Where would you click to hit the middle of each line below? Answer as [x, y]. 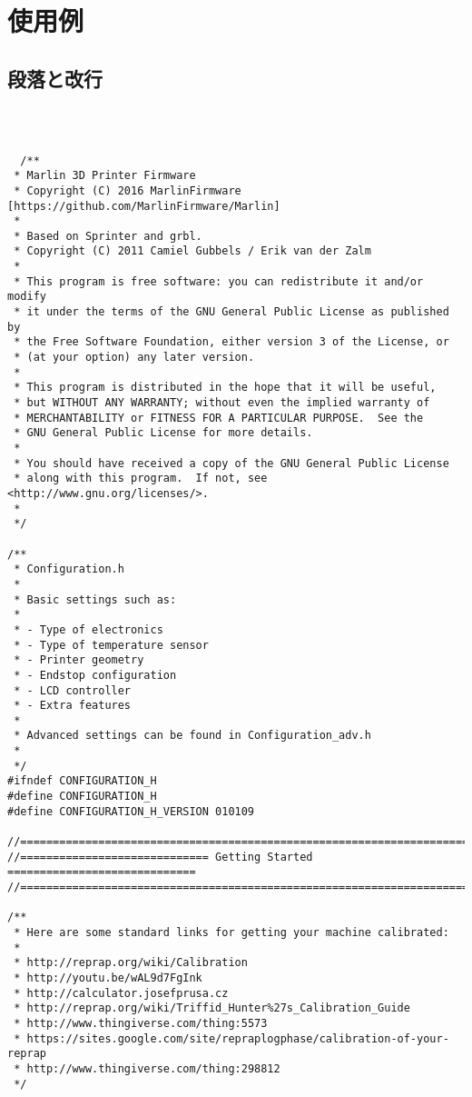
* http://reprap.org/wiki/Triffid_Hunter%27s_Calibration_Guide [212, 1008]
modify [27, 297]
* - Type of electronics [88, 629]
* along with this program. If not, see [141, 479]
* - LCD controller [73, 690]
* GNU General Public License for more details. [163, 433]
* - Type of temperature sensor [111, 645]
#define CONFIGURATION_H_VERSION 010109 [131, 811]
